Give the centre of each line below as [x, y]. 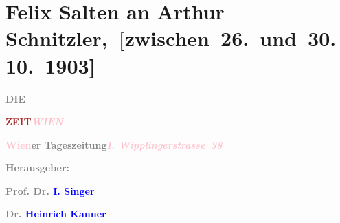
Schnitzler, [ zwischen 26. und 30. [171, 38]
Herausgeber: [38, 168]
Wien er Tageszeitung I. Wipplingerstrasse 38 [114, 144]
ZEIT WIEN [34, 121]
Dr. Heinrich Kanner [56, 214]
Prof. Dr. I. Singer [50, 190]
